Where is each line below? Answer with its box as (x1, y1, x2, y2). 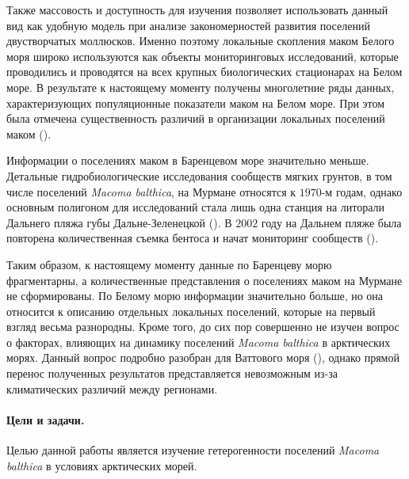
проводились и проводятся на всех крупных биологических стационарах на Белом (6, 63, 403, 80)
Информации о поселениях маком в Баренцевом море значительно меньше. (6, 152, 369, 169)
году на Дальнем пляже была (261, 214, 402, 230)
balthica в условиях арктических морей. (6, 457, 197, 473)
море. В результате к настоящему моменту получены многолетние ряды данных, (6, 78, 395, 95)
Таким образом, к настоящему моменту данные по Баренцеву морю (6, 256, 332, 272)
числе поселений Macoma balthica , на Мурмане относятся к (6, 183, 296, 200)
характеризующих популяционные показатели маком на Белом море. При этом (6, 94, 385, 111)
